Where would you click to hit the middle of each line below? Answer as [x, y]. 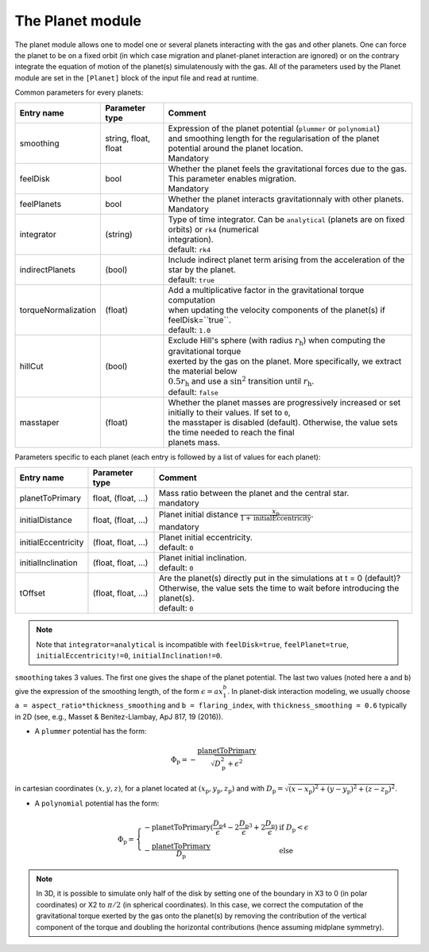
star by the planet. [202, 269]
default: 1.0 [189, 330]
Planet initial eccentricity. [206, 537]
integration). [191, 239]
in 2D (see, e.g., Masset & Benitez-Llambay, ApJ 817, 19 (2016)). [119, 716]
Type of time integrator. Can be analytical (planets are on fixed [286, 219]
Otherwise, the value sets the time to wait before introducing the [279, 588]
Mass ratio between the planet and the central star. [254, 493]
